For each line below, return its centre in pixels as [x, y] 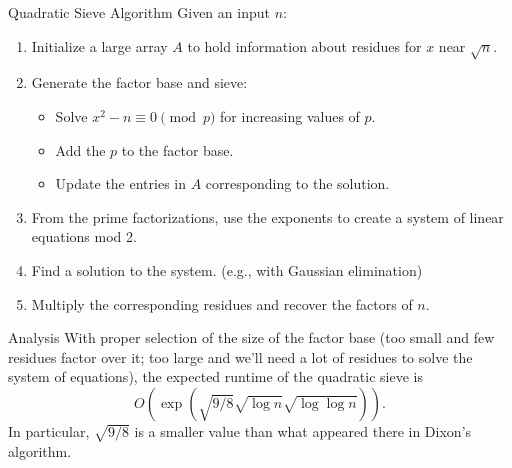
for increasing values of [290, 115]
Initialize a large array [99, 45]
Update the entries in [120, 183]
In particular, [49, 430]
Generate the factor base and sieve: [139, 82]
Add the [80, 149]
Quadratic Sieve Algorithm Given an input [139, 12]
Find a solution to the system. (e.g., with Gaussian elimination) [227, 269]
